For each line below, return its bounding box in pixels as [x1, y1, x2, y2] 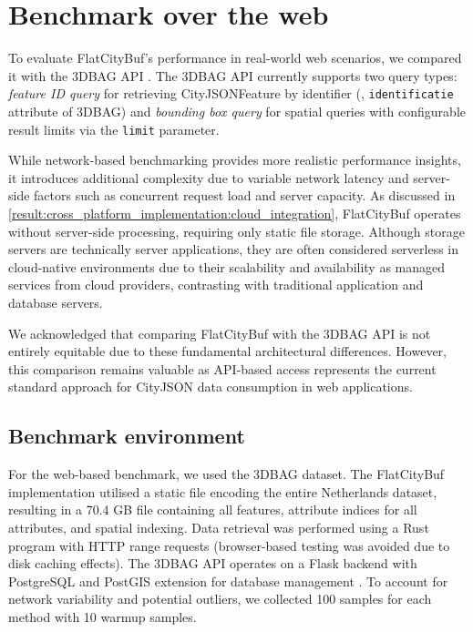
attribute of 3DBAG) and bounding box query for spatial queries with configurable [8, 101, 466, 120]
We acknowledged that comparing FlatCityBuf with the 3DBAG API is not [8, 323, 431, 342]
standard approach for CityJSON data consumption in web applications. [8, 377, 413, 396]
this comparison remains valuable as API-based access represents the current [8, 359, 437, 378]
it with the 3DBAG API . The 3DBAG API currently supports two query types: [8, 66, 458, 85]
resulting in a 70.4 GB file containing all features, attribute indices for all [8, 500, 417, 519]
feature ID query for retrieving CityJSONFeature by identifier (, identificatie [8, 84, 454, 103]
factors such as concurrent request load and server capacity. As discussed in [34, 186, 456, 205]
